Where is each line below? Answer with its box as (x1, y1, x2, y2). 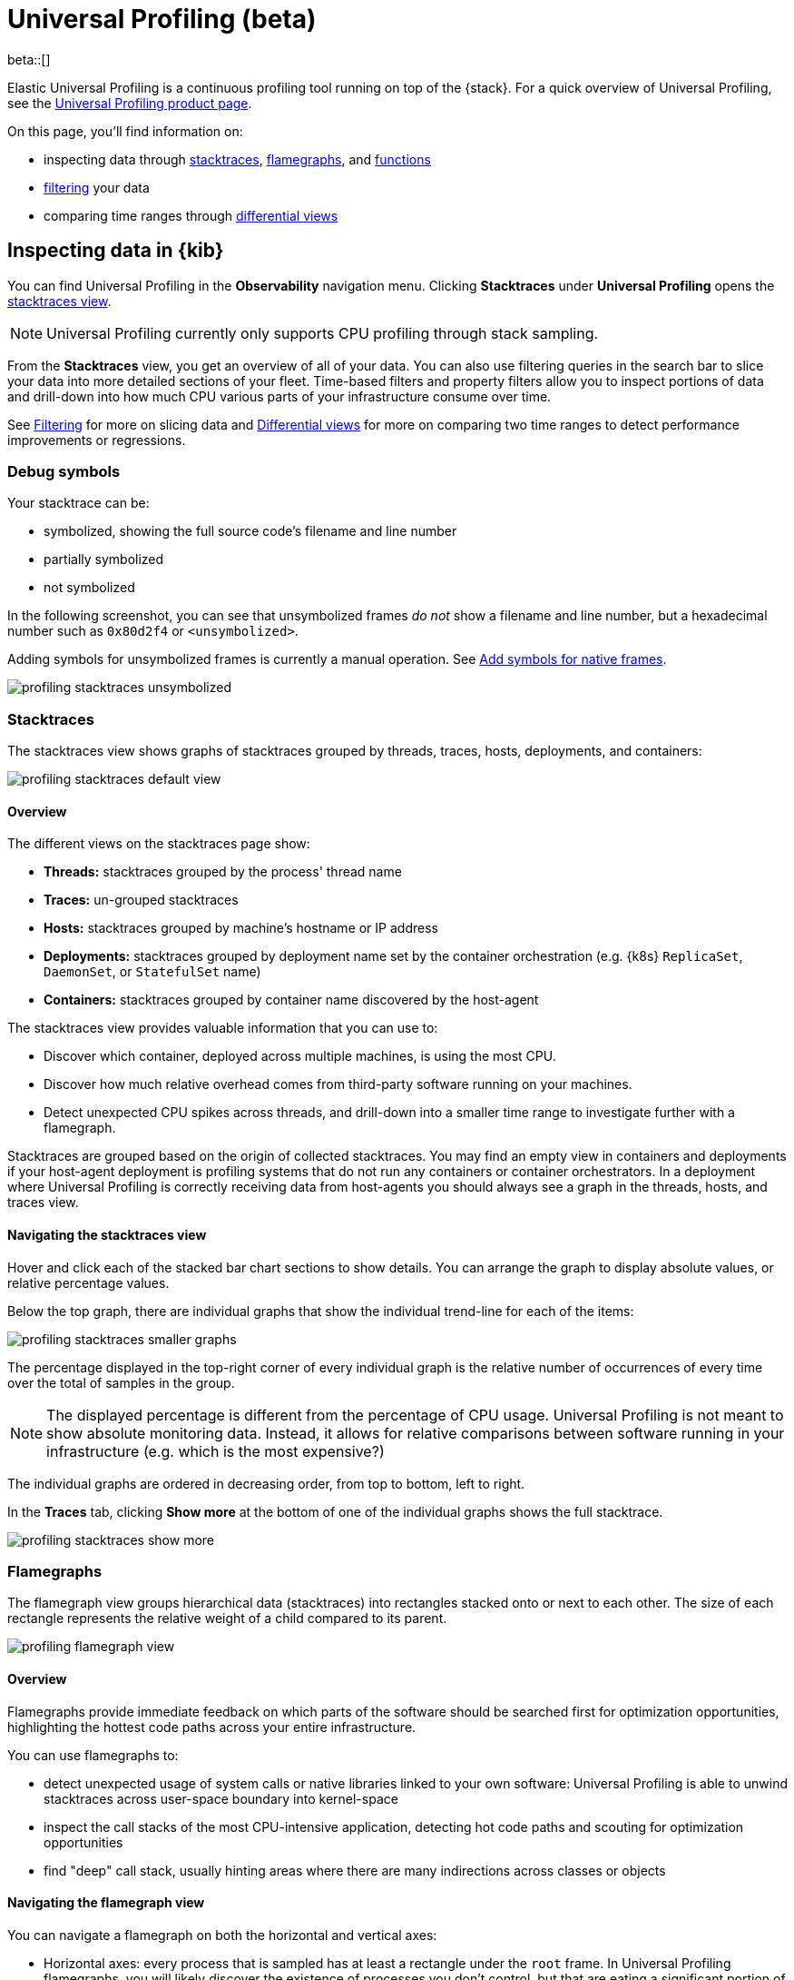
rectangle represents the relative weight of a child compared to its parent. (7, 1610, 447, 1627)
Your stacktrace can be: (7, 495, 150, 511)
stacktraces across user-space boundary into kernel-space (44, 1790, 398, 1807)
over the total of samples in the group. (7, 1374, 235, 1391)
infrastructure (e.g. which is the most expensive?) (46, 1441, 385, 1460)
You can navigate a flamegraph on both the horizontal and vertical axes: (7, 1926, 437, 1943)
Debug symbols (7, 461, 121, 480)
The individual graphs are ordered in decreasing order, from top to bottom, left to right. (7, 1475, 525, 1491)
